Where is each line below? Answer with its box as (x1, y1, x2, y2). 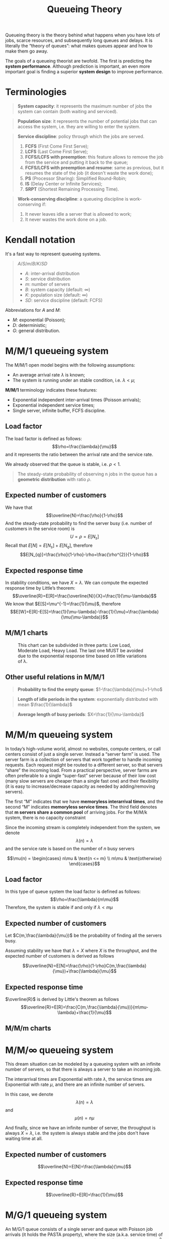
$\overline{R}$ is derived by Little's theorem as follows (5, 996, 119, 1003)
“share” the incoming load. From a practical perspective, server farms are (5, 767, 157, 773)
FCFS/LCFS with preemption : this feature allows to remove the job (25, 154, 163, 160)
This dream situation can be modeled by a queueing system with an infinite (5, 1061, 161, 1067)
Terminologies (5, 86, 67, 98)
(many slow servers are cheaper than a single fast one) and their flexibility (5, 778, 159, 784)
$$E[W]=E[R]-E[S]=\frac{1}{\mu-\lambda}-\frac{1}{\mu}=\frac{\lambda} (10, 609, 159, 615)
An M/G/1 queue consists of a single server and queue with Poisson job (5, 1226, 153, 1232)
